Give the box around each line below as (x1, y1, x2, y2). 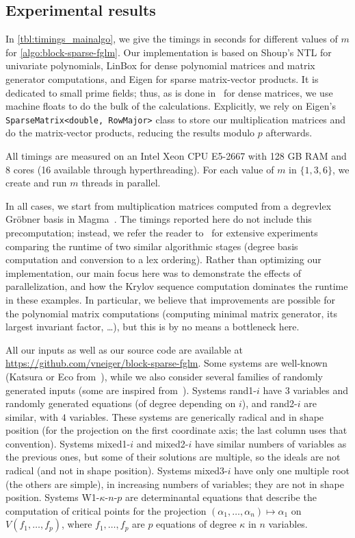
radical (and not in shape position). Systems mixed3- (5, 463, 228, 478)
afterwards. (265, 125, 313, 140)
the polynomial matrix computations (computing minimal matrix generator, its (5, 306, 337, 320)
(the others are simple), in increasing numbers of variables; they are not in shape (5, 476, 344, 491)
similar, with (5, 409, 59, 424)
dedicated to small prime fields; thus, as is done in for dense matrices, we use (5, 85, 333, 99)
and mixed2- (136, 436, 189, 450)
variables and (293, 382, 348, 397)
